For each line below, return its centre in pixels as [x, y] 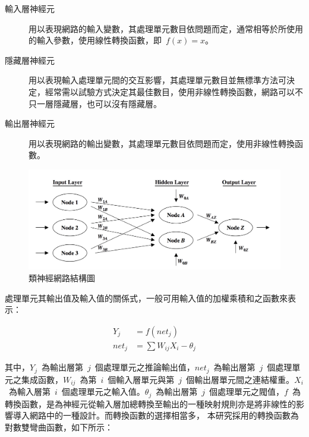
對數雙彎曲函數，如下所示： [59, 427]
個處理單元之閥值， [247, 392]
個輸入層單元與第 [141, 379]
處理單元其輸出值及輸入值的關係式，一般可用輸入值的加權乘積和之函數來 [146, 298]
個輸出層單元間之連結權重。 [240, 379]
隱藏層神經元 [30, 60]
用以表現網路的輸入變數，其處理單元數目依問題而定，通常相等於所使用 [166, 28]
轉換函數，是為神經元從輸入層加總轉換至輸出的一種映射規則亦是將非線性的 [150, 403]
